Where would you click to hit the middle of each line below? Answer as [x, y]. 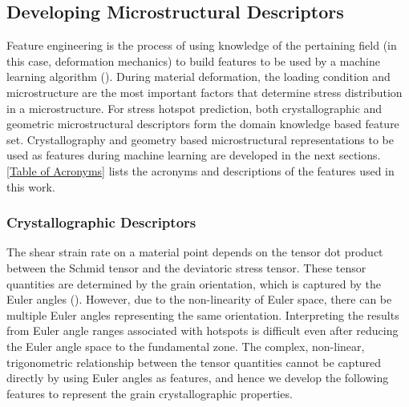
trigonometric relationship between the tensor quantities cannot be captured [194, 362]
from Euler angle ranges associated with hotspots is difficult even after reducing [202, 330]
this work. [31, 186]
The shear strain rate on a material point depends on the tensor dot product [195, 252]
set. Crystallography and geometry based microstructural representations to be [200, 139]
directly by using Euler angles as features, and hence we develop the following [198, 378]
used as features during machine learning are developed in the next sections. [194, 155]
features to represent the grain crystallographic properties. [150, 393]
